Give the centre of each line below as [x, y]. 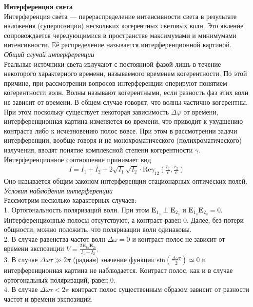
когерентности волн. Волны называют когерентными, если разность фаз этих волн [126, 92]
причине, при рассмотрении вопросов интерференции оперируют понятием [116, 83]
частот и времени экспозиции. [49, 298]
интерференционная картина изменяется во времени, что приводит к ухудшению [124, 121]
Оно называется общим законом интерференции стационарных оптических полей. [126, 181]
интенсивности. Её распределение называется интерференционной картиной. [118, 45]
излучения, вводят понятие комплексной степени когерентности [98, 149]
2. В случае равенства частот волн [55, 239]
